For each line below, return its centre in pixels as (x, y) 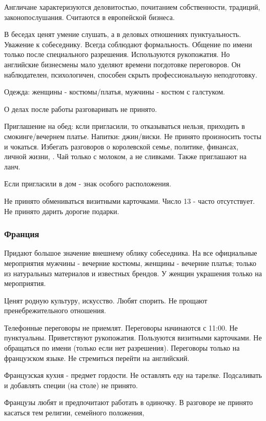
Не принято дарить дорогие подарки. (62, 211)
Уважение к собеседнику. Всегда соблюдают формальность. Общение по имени (128, 44)
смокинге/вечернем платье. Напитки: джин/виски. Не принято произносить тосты (133, 136)
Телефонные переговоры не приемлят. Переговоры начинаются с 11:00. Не (121, 327)
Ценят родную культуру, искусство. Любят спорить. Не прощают (106, 300)
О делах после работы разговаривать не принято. (81, 109)
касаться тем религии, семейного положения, (74, 413)
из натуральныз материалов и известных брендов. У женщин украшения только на (133, 273)
